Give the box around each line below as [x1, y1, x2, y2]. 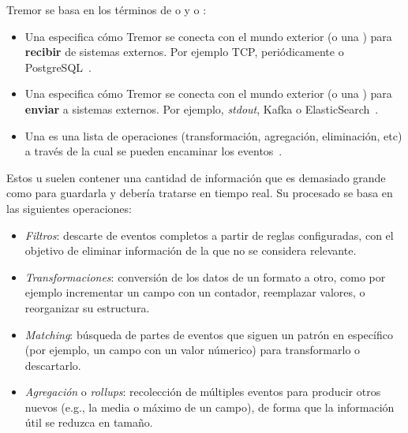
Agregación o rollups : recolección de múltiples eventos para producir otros [24, 383, 381, 400]
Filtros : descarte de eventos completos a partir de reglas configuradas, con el [24, 226, 394, 243]
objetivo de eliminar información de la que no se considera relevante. [24, 242, 357, 259]
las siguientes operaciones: [6, 200, 132, 216]
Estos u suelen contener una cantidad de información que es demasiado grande [6, 169, 386, 185]
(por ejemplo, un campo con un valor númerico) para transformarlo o [24, 342, 361, 358]
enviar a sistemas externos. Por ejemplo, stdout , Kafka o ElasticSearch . [24, 100, 379, 117]
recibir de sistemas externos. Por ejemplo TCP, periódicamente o [24, 43, 344, 60]
